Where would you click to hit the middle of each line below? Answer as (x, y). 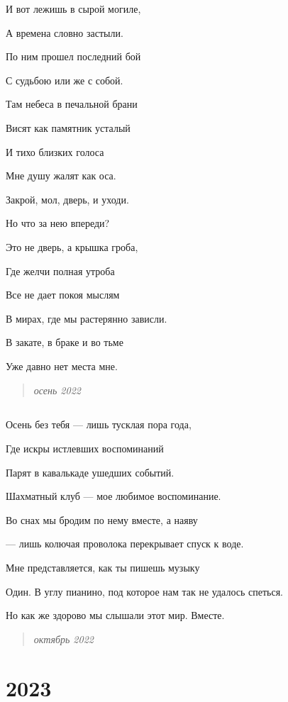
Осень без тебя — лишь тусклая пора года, (99, 424)
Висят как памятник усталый (68, 127)
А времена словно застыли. (65, 32)
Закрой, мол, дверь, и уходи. (67, 199)
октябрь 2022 (63, 639)
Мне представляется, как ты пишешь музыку (103, 568)
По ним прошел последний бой (73, 56)
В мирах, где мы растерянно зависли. (87, 318)
